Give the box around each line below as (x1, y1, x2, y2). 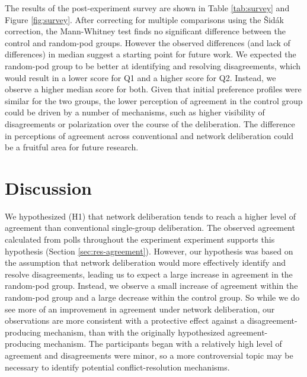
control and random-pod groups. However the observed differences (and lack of (5, 36, 290, 49)
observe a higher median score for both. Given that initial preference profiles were (5, 83, 302, 95)
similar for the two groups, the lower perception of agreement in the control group (5, 94, 303, 107)
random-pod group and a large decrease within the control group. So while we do (5, 291, 300, 303)
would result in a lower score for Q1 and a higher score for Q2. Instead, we (5, 71, 276, 83)
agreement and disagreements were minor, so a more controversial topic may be (5, 349, 293, 361)
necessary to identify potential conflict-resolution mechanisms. (5, 360, 230, 373)
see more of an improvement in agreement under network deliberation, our (5, 302, 275, 315)
